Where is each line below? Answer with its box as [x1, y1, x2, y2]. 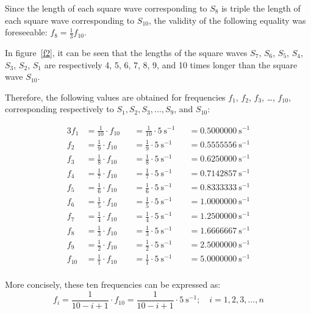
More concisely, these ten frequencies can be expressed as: [5, 278, 221, 291]
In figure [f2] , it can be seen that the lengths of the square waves [5, 46, 248, 59]
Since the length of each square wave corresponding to [5, 2, 207, 14]
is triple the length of [221, 2, 301, 14]
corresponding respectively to [5, 102, 114, 115]
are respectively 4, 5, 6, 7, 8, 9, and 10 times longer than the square [44, 58, 298, 71]
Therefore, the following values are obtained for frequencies [5, 90, 226, 103]
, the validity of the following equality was [149, 13, 306, 26]
